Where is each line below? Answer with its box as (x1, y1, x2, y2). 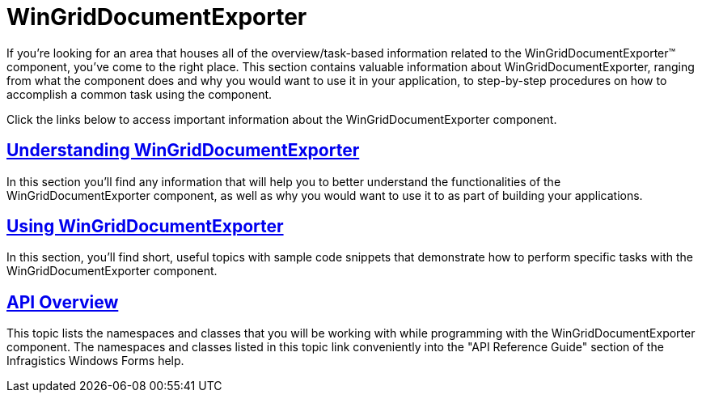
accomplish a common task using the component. (6, 87, 273, 101)
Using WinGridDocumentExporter (6, 216, 284, 237)
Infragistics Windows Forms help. (6, 354, 184, 368)
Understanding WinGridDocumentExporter (6, 140, 360, 161)
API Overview (6, 291, 119, 312)
